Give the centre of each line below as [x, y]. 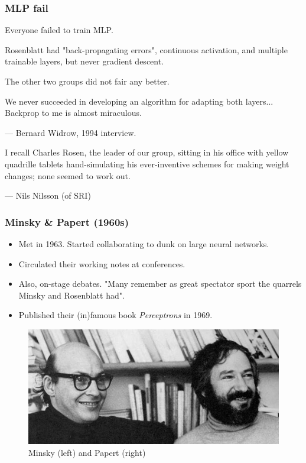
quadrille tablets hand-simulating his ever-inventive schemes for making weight [147, 163]
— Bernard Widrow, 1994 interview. [71, 132]
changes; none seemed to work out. [68, 175]
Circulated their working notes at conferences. [102, 263]
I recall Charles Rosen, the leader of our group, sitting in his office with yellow [147, 152]
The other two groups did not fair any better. [87, 81]
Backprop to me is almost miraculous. [73, 113]
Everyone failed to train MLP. [59, 30]
